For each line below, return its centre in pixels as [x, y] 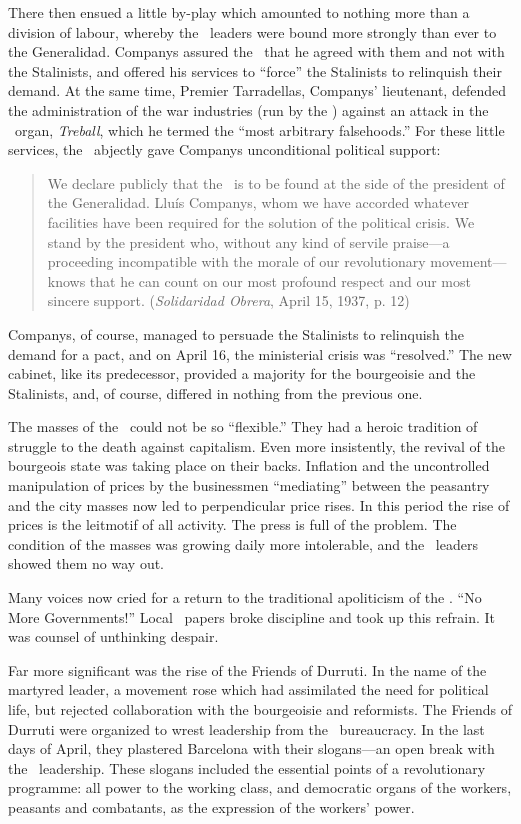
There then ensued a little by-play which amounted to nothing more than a [239, 12]
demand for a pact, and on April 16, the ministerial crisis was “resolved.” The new [260, 353]
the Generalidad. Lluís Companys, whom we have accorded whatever [258, 202]
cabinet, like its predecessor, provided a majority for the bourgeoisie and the [242, 373]
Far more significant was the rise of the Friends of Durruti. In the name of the [247, 669]
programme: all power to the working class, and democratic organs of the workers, [260, 787]
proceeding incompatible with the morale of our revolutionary [236, 261]
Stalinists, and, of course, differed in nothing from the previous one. [215, 392]
